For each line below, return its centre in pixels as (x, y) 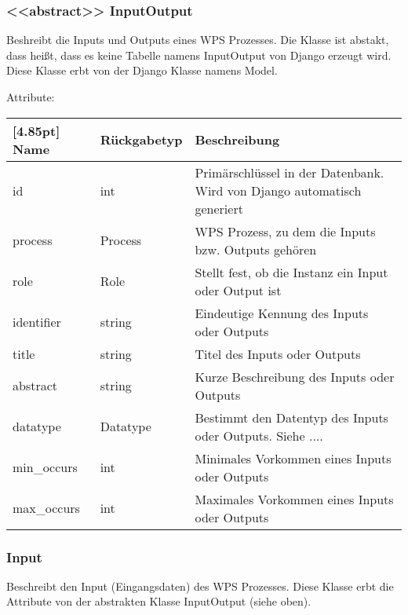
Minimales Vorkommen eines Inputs (293, 458)
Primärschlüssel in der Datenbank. (290, 172)
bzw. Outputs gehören (256, 249)
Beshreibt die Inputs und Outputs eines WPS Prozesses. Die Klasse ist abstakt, (198, 40)
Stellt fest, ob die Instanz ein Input (291, 272)
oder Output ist (238, 290)
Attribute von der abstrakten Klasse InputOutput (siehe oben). (159, 601)
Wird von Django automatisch (278, 190)
